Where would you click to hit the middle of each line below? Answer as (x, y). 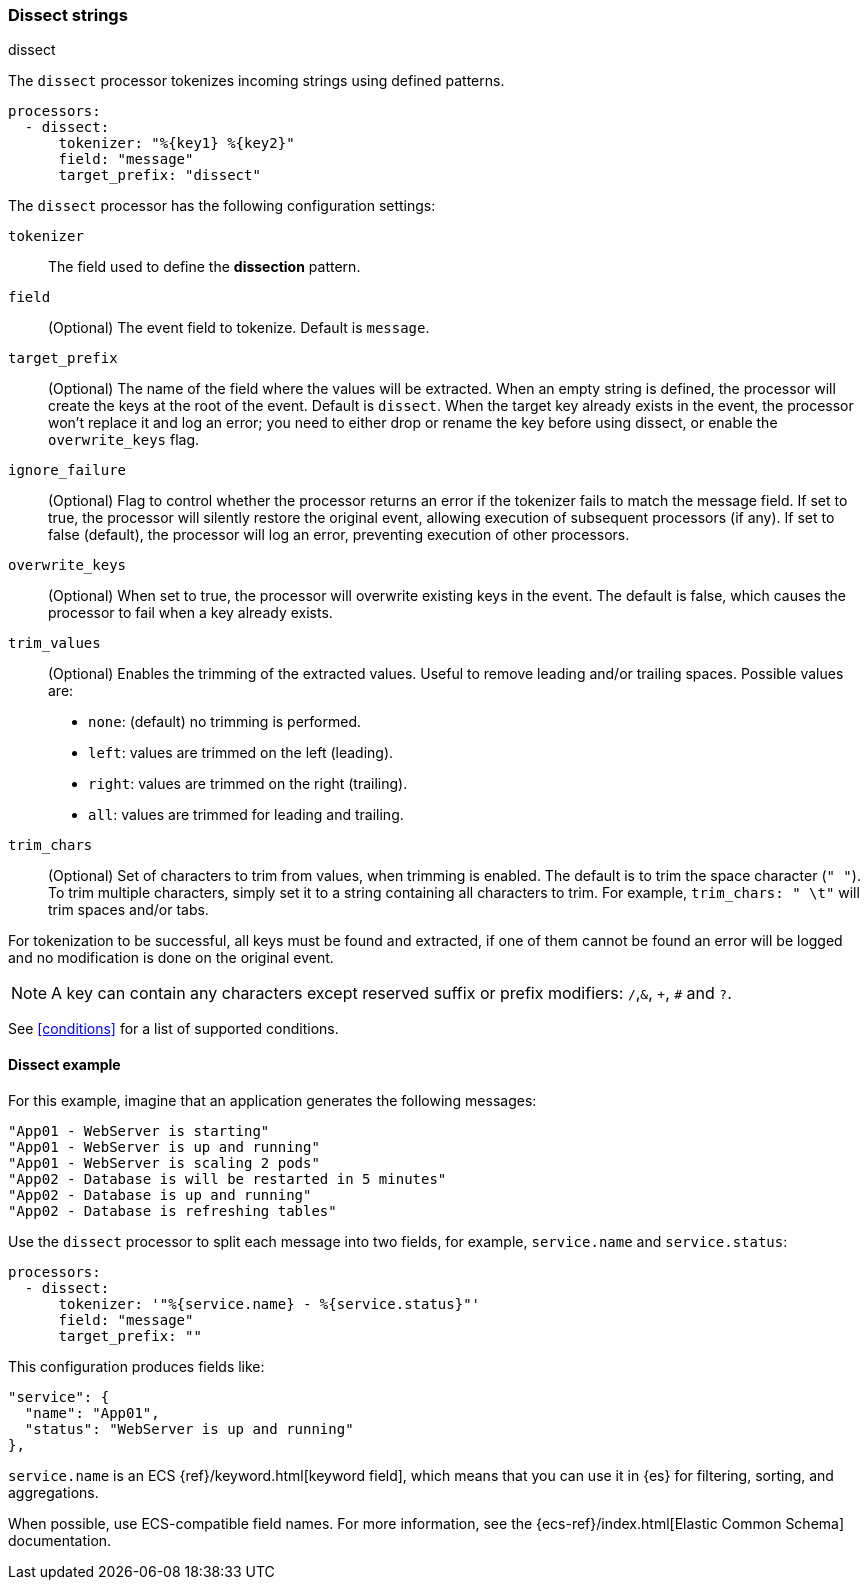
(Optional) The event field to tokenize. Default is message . (239, 328)
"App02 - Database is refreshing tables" (172, 1210)
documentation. (60, 1540)
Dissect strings (68, 15)
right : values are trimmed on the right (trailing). (248, 784)
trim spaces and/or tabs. (128, 910)
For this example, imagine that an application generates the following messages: (272, 1100)
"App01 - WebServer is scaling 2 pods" (164, 1162)
